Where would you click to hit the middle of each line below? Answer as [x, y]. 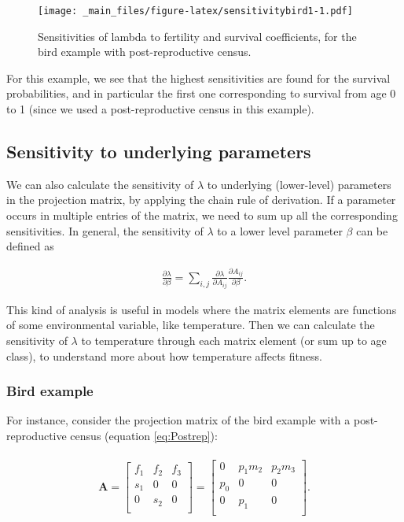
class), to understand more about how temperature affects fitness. [164, 355]
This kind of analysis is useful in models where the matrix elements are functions [202, 309]
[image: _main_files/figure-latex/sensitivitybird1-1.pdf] [195, 11]
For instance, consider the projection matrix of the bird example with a [178, 420]
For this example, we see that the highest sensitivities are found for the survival [198, 78]
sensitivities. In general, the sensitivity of [105, 230]
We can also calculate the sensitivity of [100, 184]
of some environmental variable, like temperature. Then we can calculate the [191, 325]
